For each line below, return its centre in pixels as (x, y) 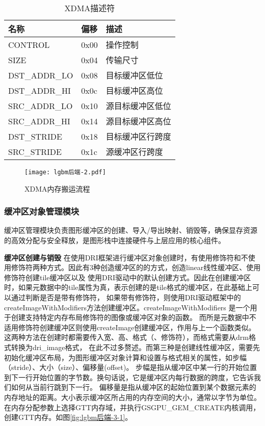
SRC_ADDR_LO (41, 105)
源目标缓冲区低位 (138, 106)
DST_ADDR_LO (41, 75)
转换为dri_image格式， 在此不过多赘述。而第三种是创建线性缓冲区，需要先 (136, 347)
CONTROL (29, 44)
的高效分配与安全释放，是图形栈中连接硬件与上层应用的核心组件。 (115, 240)
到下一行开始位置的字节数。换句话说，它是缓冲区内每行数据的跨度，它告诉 (129, 377)
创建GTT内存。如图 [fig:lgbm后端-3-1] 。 (68, 417)
